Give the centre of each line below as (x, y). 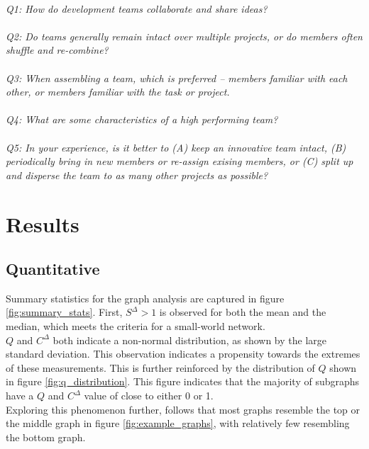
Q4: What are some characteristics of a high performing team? (142, 119)
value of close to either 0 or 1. (149, 396)
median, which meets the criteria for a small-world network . (136, 326)
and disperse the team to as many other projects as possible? (137, 175)
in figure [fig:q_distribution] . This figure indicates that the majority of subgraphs (183, 381)
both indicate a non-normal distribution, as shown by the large (190, 340)
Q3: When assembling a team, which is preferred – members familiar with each (177, 78)
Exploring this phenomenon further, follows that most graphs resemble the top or (183, 409)
